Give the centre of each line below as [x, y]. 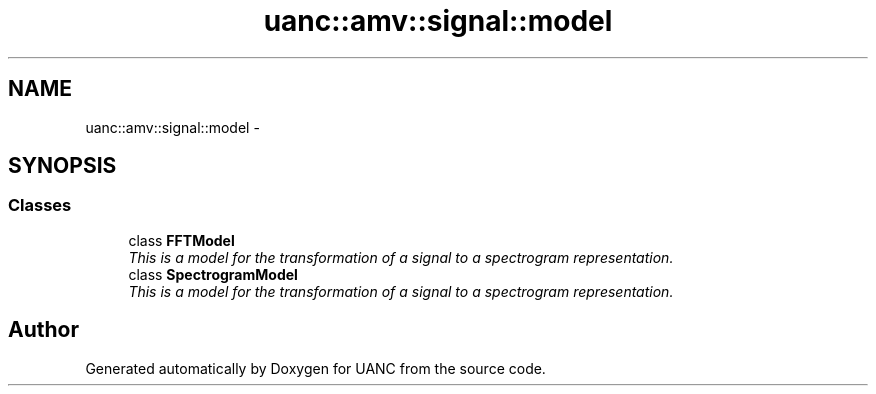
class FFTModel [181, 240]
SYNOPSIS [62, 166]
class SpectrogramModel [213, 274]
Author [43, 330]
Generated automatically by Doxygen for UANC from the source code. [315, 368]
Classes [40, 205]
